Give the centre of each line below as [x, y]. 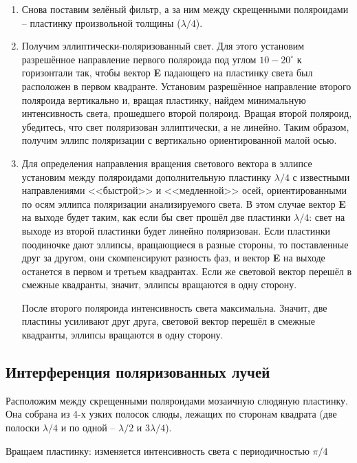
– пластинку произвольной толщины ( [101, 22]
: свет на [327, 217]
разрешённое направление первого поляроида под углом [139, 59]
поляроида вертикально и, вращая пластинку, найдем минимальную [164, 99]
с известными [321, 176]
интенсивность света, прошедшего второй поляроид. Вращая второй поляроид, [187, 113]
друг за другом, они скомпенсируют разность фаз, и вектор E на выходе [173, 258]
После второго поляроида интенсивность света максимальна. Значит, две [174, 307]
